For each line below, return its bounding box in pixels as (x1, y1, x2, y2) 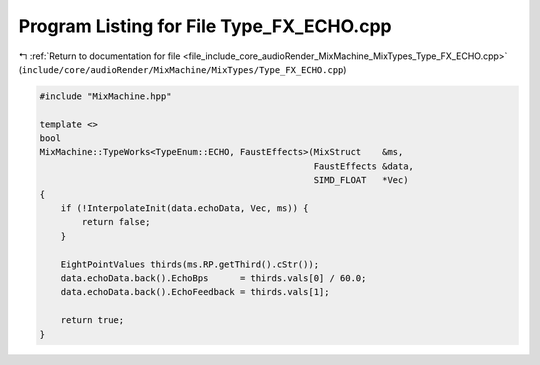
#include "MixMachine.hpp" (39, 90, 172, 102)
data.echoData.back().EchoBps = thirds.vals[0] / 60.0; (60, 273, 367, 284)
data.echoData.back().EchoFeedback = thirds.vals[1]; (60, 286, 330, 298)
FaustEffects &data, (313, 160, 415, 172)
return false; (81, 216, 151, 228)
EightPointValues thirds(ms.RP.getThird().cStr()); (60, 258, 320, 270)
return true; (60, 315, 125, 326)
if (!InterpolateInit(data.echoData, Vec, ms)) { (60, 203, 309, 214)
